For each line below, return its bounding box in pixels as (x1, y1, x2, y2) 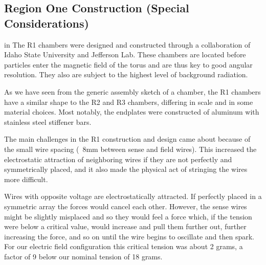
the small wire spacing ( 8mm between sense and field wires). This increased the (4, 143, 257, 154)
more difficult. (4, 173, 48, 184)
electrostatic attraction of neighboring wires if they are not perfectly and (4, 153, 232, 164)
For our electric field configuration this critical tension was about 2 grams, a (4, 241, 243, 252)
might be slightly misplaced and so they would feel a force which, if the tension (4, 211, 252, 222)
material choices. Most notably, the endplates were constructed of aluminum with (4, 106, 259, 117)
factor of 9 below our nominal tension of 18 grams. (4, 251, 163, 261)
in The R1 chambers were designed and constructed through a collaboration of (4, 39, 251, 50)
